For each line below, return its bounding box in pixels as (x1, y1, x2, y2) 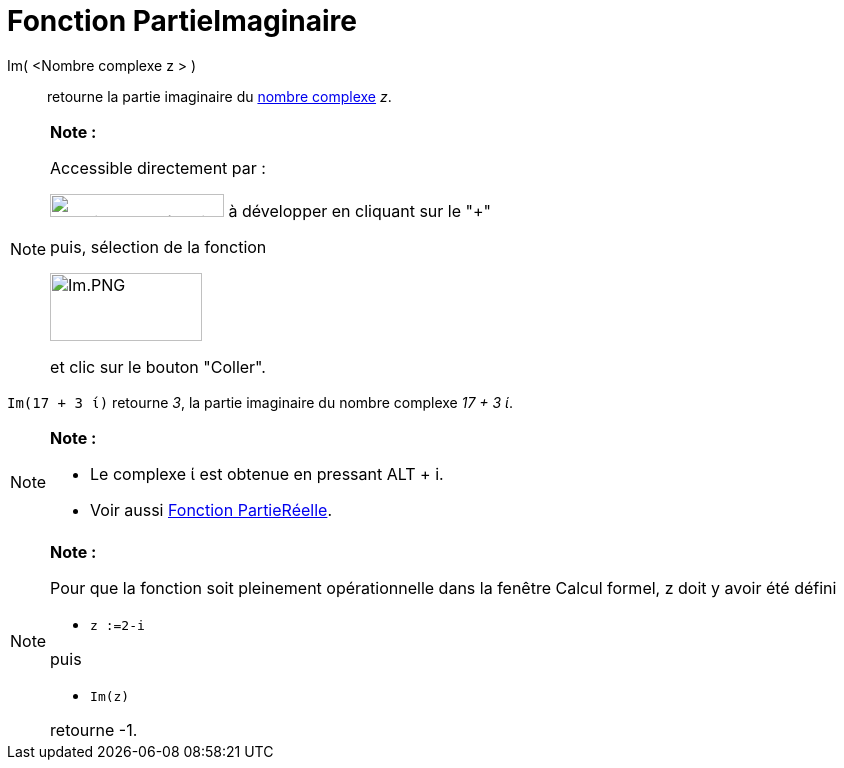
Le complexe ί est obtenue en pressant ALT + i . (90, 463, 444, 484)
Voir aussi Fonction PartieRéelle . (90, 499, 332, 520)
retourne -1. (50, 719, 138, 740)
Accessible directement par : (50, 157, 266, 178)
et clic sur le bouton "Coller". (50, 356, 266, 377)
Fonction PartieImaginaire (7, 4, 357, 38)
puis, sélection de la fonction (50, 236, 267, 257)
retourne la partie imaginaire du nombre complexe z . (47, 87, 392, 105)
